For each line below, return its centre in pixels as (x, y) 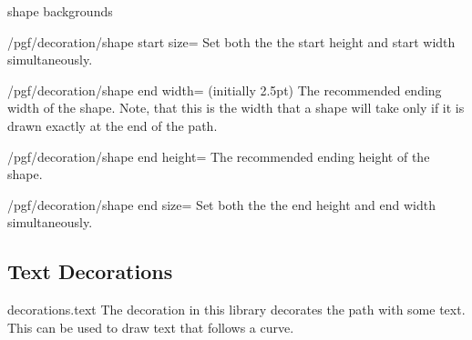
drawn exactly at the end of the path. (113, 125)
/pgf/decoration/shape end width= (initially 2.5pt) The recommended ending (225, 90)
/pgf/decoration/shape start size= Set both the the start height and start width (231, 41)
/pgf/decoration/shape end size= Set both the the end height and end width (222, 204)
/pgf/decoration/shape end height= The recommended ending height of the (219, 156)
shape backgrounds (60, 11)
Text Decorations (90, 271)
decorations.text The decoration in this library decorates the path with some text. (236, 310)
